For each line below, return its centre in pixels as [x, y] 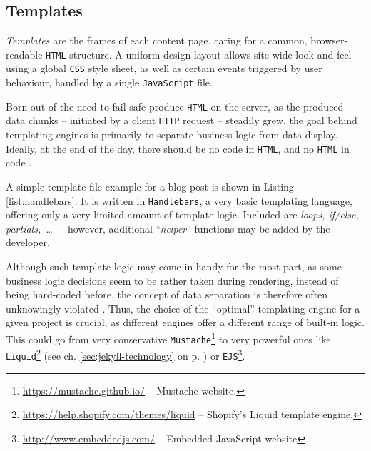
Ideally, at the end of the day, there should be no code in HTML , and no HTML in [178, 148]
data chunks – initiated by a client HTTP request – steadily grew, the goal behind [182, 120]
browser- [329, 40]
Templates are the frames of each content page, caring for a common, [157, 40]
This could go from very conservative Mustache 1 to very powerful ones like [168, 338]
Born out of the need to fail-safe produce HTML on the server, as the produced [175, 106]
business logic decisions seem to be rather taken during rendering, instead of [172, 280]
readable [24, 54]
